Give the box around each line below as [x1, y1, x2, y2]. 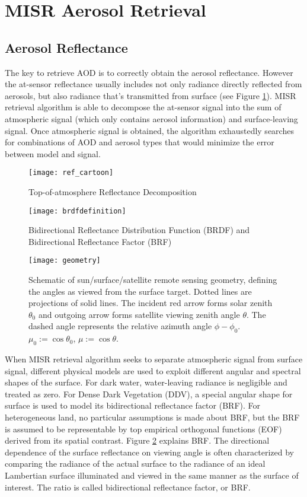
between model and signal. [5, 147, 101, 160]
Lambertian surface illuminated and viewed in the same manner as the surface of [5, 469, 299, 481]
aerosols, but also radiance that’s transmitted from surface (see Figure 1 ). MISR [5, 89, 296, 101]
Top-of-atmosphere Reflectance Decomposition [28, 185, 197, 197]
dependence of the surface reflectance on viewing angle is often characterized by [5, 445, 294, 458]
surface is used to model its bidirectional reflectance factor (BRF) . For [5, 399, 260, 412]
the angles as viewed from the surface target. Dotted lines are [28, 285, 252, 297]
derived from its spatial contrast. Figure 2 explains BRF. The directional [5, 434, 270, 447]
